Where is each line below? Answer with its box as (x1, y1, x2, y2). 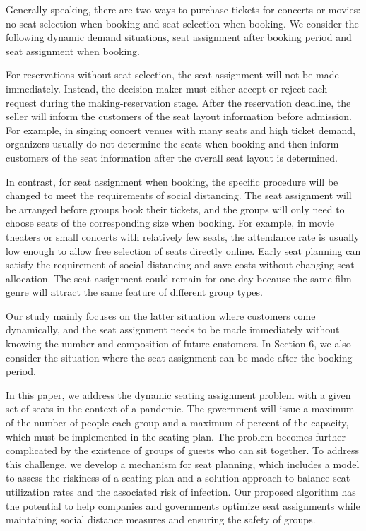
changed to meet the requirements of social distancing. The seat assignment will (6, 188, 352, 203)
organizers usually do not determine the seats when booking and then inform (6, 136, 339, 151)
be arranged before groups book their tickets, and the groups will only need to (6, 201, 345, 216)
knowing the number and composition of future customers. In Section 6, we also (6, 336, 351, 351)
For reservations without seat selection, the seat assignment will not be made (6, 67, 339, 82)
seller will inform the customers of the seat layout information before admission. (6, 109, 352, 124)
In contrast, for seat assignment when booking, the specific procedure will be (6, 174, 338, 189)
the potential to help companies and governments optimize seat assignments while (6, 498, 360, 513)
